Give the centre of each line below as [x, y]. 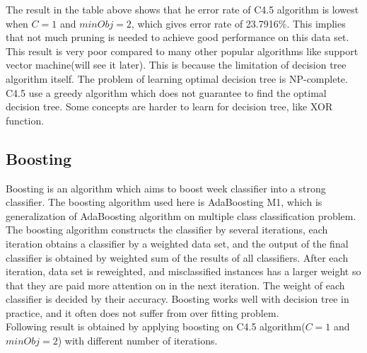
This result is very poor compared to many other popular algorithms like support [182, 51]
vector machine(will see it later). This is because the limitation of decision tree [176, 65]
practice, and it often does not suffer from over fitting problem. [142, 312]
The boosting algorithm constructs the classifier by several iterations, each [167, 230]
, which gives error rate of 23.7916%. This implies [238, 23]
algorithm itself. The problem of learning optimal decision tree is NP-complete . [177, 78]
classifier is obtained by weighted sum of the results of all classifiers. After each [177, 257]
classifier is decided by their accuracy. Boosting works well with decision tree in [177, 299]
